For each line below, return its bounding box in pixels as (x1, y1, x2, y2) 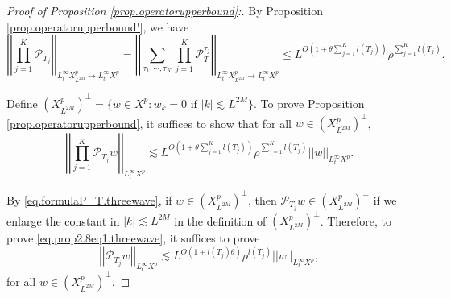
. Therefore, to (320, 212, 392, 229)
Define (6, 94, 38, 111)
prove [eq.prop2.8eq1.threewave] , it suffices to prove (6, 230, 260, 246)
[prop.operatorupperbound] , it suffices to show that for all (6, 114, 292, 131)
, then (248, 191, 277, 208)
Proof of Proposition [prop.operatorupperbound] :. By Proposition (6, 2, 323, 19)
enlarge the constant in (6, 212, 120, 229)
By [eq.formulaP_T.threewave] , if (6, 191, 172, 208)
